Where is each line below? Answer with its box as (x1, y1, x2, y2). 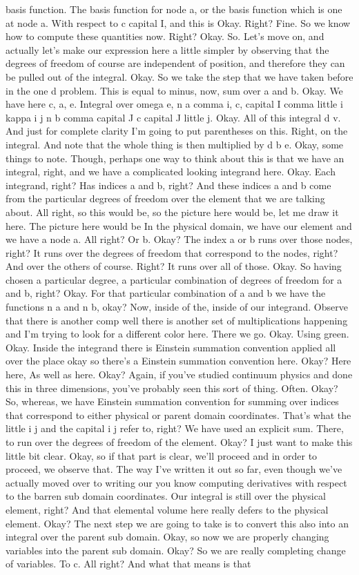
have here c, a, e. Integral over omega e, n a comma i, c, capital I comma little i (6, 97, 343, 111)
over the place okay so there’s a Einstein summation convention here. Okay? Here (6, 353, 351, 368)
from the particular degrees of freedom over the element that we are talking (6, 191, 325, 206)
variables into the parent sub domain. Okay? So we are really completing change (6, 543, 346, 557)
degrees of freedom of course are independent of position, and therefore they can (6, 56, 345, 70)
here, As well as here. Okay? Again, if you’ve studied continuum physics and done (6, 367, 353, 382)
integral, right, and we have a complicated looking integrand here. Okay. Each (6, 164, 336, 179)
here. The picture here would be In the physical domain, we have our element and (6, 218, 352, 233)
